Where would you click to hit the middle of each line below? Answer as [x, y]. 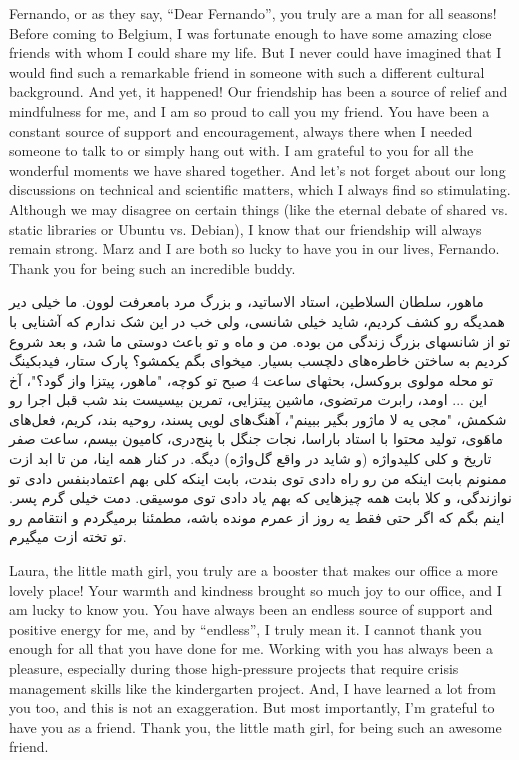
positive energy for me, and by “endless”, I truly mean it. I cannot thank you [245, 628]
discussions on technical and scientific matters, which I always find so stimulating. [260, 189]
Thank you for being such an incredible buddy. [152, 267]
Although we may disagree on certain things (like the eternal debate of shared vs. [258, 208]
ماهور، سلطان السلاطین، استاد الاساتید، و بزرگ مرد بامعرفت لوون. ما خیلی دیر [246, 301]
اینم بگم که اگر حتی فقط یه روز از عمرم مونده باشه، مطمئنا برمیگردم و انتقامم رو [257, 516]
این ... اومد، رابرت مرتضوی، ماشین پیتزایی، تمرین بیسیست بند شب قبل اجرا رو [248, 399]
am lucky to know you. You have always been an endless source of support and [251, 609]
